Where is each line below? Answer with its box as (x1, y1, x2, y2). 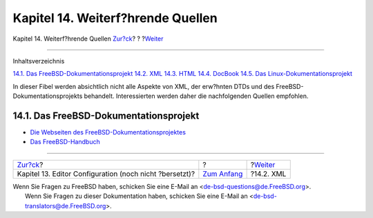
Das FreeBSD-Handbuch (30, 138, 100, 146)
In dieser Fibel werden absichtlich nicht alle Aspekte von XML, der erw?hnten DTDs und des (12, 82, 275, 90)
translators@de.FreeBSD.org (25, 201, 106, 210)
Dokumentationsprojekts (12, 92, 83, 100)
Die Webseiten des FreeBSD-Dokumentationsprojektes (30, 128, 186, 137)
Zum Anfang (202, 169, 243, 179)
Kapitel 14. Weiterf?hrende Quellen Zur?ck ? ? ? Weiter (12, 34, 164, 43)
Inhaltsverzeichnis (12, 57, 65, 65)
